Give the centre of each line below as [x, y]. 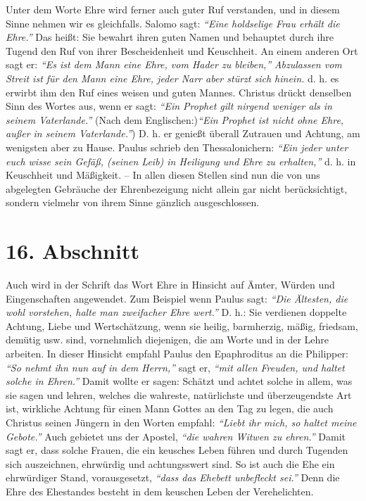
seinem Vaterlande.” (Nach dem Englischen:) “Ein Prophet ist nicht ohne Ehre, [175, 119]
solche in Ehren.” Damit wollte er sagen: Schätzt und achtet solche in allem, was [179, 381]
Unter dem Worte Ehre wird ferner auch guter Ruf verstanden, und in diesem [173, 9]
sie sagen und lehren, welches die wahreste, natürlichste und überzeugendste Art [179, 394]
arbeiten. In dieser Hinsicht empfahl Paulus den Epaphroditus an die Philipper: [177, 353]
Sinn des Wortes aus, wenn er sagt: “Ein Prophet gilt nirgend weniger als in [169, 106]
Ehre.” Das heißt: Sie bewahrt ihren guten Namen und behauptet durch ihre [170, 37]
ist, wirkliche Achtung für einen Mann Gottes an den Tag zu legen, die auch [170, 408]
